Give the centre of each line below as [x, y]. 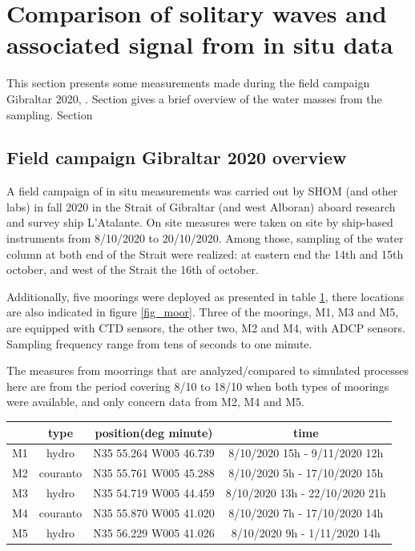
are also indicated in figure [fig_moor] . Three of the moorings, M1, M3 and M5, [203, 312]
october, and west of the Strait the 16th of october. [133, 269]
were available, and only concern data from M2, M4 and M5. [155, 402]
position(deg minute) [154, 432]
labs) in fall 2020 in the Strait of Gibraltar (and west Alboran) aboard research [201, 206]
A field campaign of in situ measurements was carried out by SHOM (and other [202, 191]
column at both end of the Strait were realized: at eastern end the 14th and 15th [205, 253]
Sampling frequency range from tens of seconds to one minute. [159, 343]
